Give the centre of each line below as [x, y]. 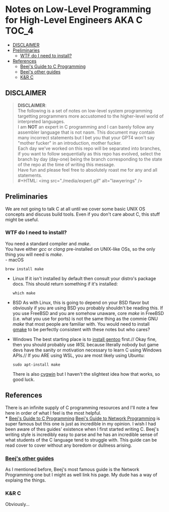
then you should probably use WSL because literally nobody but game [86, 344]
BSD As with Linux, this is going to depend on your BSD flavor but [81, 302]
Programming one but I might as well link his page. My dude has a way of [81, 475]
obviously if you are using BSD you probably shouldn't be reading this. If [88, 308]
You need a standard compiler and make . [48, 244]
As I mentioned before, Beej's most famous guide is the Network [72, 469]
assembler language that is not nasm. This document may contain [86, 132]
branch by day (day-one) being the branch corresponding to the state [90, 159]
